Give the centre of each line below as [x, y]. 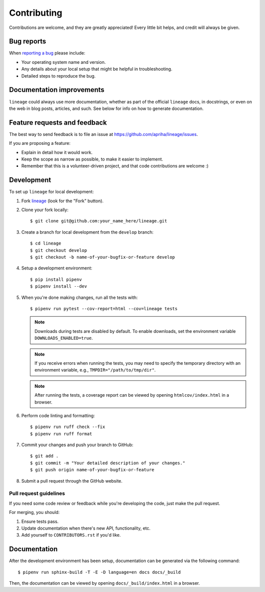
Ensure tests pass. [40, 521]
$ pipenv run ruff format [61, 434]
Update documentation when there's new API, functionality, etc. [86, 528]
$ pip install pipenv [56, 279]
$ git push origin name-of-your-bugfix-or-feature [92, 470]
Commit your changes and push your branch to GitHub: [77, 445]
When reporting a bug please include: [47, 53]
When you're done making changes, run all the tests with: [79, 297]
